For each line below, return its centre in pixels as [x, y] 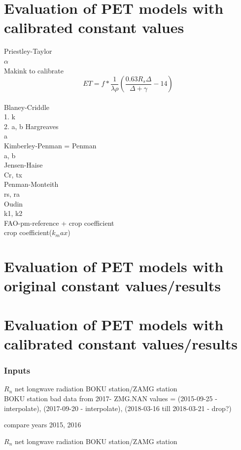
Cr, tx [13, 174]
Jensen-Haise [23, 165]
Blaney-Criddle [27, 107]
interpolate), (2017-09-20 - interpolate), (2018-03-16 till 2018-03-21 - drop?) [118, 408]
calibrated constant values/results [121, 343]
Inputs [17, 370]
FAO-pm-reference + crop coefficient [59, 223]
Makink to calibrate [34, 70]
